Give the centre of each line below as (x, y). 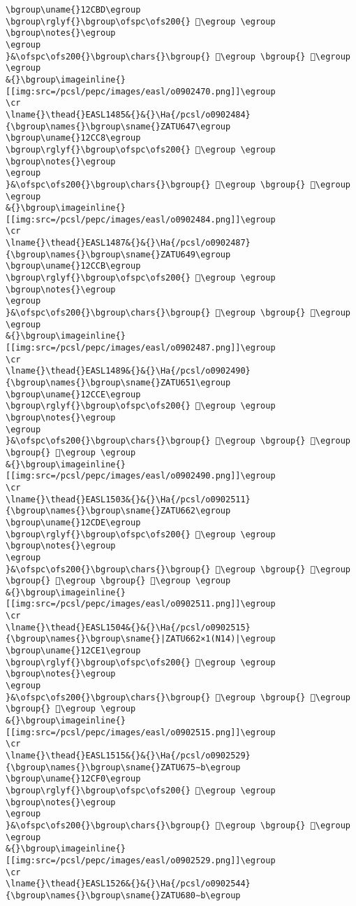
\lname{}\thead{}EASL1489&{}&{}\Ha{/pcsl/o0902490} (128, 371)
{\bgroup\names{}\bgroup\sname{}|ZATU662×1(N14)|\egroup (141, 639)
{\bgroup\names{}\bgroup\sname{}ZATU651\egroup (118, 383)
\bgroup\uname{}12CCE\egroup (73, 394)
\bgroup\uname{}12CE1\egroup (73, 651)
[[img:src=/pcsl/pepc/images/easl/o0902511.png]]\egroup (141, 604)
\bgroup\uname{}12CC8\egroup (73, 138)
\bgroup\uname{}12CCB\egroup (73, 266)
